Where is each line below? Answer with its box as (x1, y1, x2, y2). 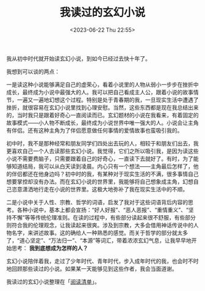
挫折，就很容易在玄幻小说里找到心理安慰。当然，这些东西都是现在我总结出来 (6, 103, 199, 111)
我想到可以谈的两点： (6, 68, 60, 75)
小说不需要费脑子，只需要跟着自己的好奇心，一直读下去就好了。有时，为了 (6, 155, 193, 162)
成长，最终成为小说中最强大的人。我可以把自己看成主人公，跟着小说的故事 (6, 88, 193, 95)
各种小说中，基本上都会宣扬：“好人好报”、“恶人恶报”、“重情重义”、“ (16, 206, 189, 213)
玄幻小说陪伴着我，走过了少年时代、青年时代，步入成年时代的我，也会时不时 (6, 257, 199, 265)
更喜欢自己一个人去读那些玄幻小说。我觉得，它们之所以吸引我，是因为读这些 (6, 147, 199, 155)
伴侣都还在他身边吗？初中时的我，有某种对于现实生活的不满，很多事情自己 (11, 170, 199, 177)
